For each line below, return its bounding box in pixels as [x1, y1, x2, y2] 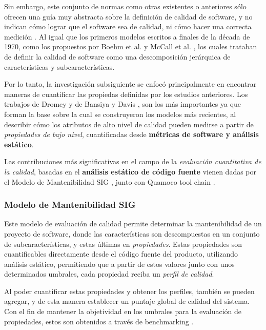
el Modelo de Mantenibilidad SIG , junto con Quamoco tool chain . [4, 176, 215, 187]
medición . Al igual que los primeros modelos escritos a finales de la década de [4, 31, 250, 42]
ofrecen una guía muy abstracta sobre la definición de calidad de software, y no [4, 11, 253, 22]
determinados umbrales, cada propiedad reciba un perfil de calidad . [4, 268, 214, 279]
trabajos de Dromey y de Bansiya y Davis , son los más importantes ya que [4, 99, 241, 109]
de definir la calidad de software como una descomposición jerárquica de [4, 51, 231, 62]
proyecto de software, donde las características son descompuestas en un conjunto [4, 228, 260, 239]
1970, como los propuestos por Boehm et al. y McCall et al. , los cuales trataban [4, 41, 257, 52]
